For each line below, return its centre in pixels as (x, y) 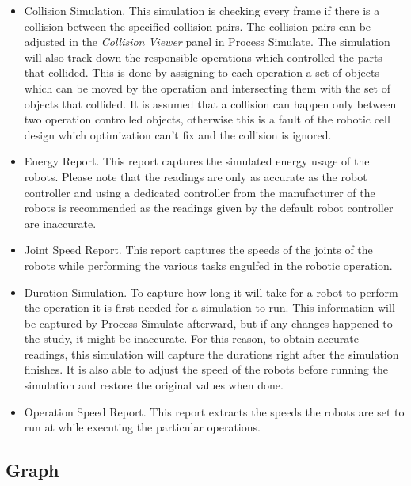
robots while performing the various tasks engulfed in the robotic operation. (208, 265)
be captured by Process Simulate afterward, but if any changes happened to (208, 323)
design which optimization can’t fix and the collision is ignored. (178, 134)
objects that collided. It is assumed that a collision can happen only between (210, 103)
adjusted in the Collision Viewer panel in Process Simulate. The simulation (207, 42)
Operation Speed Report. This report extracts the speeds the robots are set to (214, 411)
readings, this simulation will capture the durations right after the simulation (211, 353)
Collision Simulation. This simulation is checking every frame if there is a (202, 10)
